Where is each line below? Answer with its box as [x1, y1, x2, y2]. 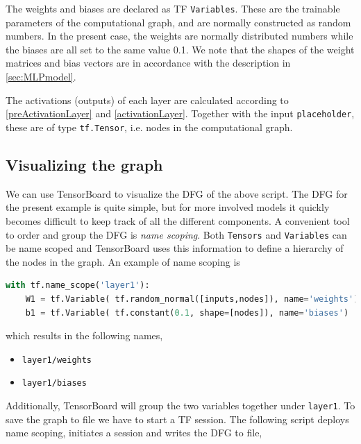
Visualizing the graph [6, 153, 163, 175]
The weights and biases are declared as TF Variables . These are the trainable [6, 1, 340, 15]
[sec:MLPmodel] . [6, 69, 76, 84]
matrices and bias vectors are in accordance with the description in [6, 55, 291, 70]
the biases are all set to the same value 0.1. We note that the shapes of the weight [6, 42, 355, 56]
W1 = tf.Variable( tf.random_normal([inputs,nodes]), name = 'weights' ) [25, 293, 359, 304]
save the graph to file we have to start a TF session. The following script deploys [6, 411, 349, 426]
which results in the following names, [6, 328, 163, 343]
